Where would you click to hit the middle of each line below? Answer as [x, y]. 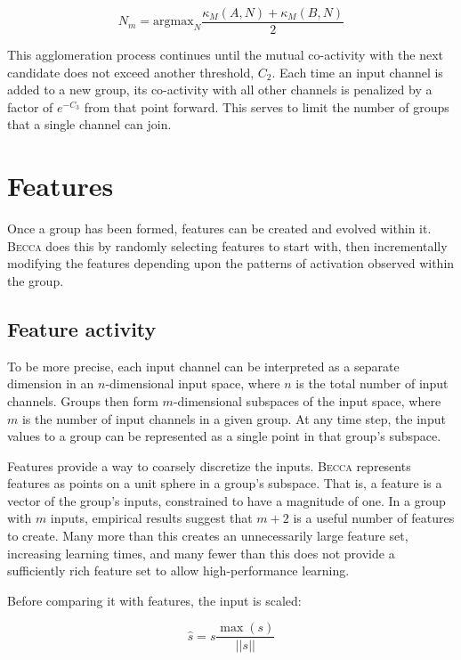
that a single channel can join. [89, 124]
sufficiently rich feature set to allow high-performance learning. [178, 570]
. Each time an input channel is [357, 72]
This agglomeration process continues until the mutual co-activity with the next [225, 55]
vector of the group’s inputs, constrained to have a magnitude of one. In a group [226, 500]
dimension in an [51, 383]
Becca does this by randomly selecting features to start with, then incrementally [227, 245]
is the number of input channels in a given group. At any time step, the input [234, 418]
